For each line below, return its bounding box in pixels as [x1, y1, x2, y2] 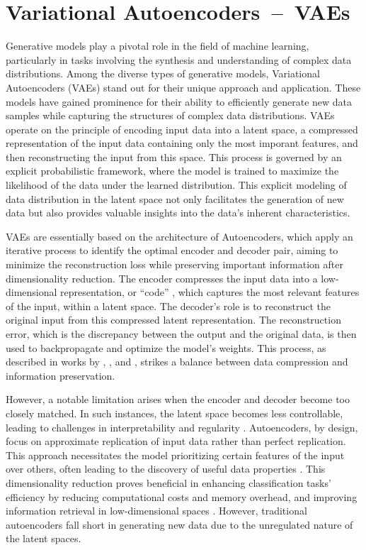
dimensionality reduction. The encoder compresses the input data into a [6, 270, 318, 285]
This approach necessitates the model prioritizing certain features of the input [6, 447, 345, 462]
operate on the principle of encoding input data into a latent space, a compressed [6, 121, 358, 136]
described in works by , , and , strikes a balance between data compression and [6, 354, 348, 369]
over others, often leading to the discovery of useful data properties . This [6, 461, 326, 476]
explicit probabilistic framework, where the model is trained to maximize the [6, 163, 339, 178]
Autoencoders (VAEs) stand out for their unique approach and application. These [6, 79, 361, 94]
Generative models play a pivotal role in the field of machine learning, [6, 38, 309, 53]
